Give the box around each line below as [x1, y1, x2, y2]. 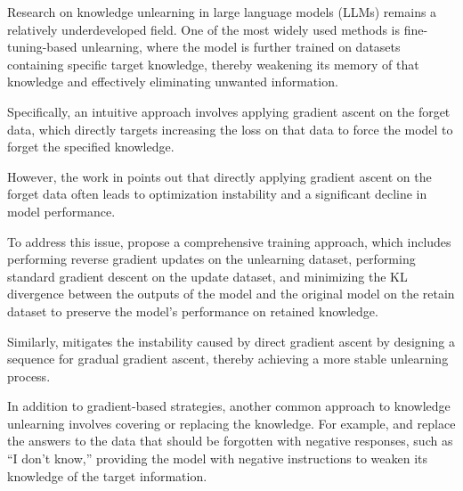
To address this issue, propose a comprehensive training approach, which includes [7, 232, 451, 250]
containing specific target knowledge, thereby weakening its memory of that [7, 54, 419, 73]
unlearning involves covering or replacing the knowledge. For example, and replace [7, 413, 456, 432]
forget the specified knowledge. [7, 137, 175, 156]
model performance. [7, 201, 116, 220]
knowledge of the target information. [7, 466, 207, 485]
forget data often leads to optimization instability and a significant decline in [7, 184, 427, 203]
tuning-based [7, 37, 77, 56]
